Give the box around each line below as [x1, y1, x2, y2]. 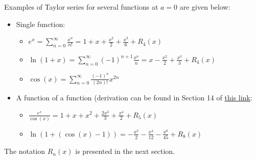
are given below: [179, 2, 230, 12]
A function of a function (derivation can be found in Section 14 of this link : [16, 92, 252, 102]
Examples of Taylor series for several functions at [4, 2, 158, 12]
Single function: [16, 18, 65, 29]
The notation [4, 146, 45, 156]
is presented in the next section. [75, 146, 175, 156]
